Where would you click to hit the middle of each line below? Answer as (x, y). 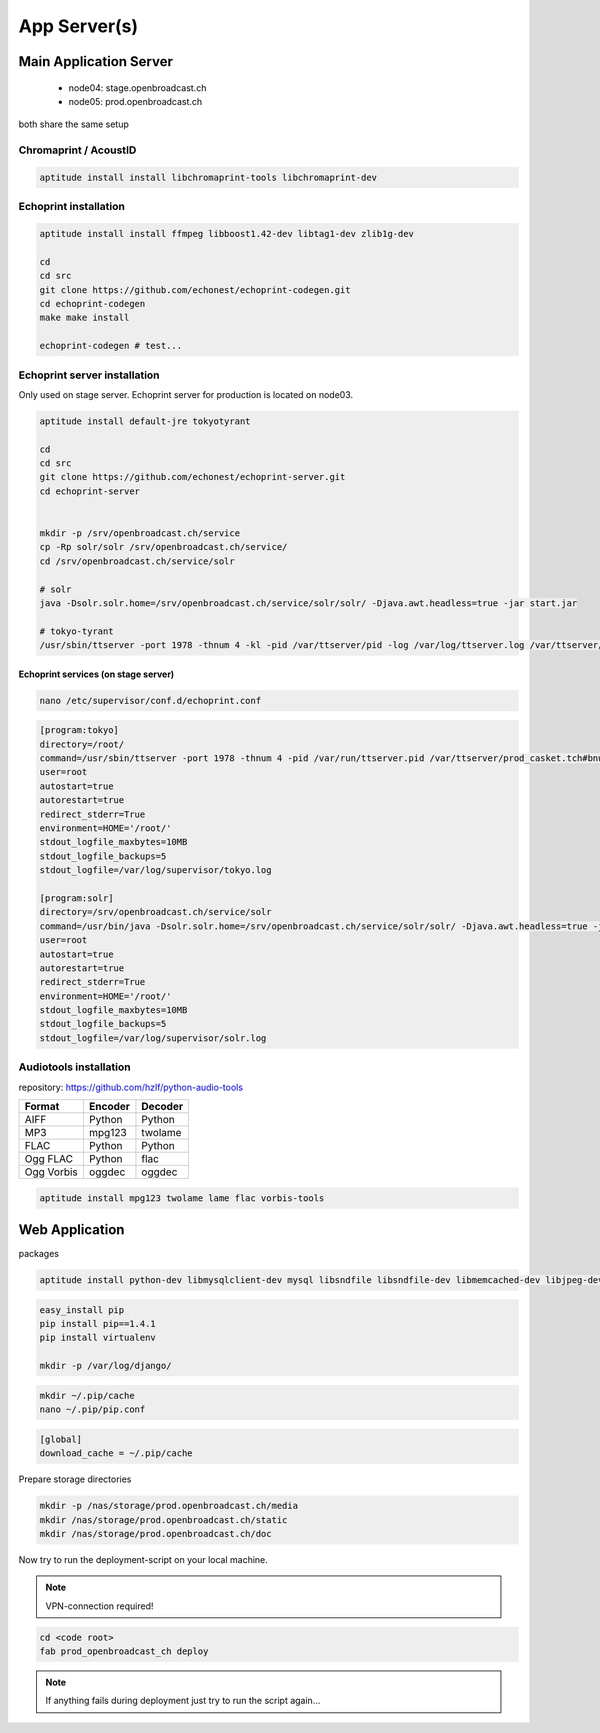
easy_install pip (82, 1309)
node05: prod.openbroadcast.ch (135, 101)
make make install (84, 318)
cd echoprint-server (89, 491)
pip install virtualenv (98, 1338)
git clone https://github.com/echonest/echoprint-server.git (192, 477)
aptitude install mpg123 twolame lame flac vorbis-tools (182, 1198)
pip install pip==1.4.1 (98, 1324)
